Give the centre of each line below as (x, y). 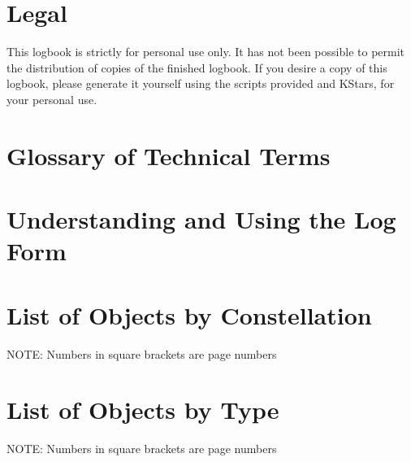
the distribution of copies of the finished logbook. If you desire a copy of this (197, 67)
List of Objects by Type (143, 410)
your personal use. (52, 99)
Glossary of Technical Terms (169, 155)
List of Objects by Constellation (189, 314)
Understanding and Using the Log (201, 219)
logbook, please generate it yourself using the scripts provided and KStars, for (201, 83)
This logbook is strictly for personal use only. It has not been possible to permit (206, 52)
